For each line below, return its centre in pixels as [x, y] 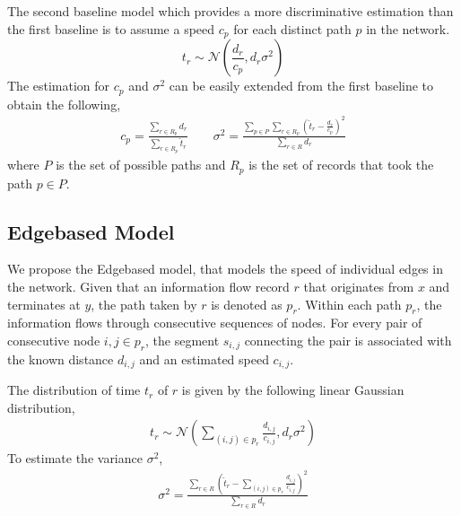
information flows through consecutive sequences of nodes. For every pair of [215, 323]
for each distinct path [292, 28]
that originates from [359, 286]
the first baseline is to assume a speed [111, 28]
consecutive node [54, 340]
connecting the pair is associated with [348, 340]
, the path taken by [144, 304]
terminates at [44, 304]
